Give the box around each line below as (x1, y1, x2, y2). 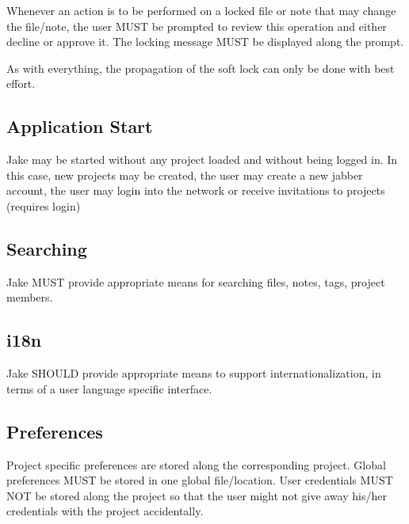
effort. (6, 75, 36, 92)
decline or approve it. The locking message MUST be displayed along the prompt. (6, 33, 404, 50)
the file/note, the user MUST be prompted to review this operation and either (6, 17, 387, 34)
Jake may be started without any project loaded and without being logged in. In (6, 151, 398, 168)
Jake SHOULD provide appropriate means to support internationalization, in (6, 365, 381, 382)
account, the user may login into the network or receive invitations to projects (6, 182, 385, 199)
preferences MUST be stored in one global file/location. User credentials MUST (6, 472, 393, 488)
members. (6, 289, 53, 306)
